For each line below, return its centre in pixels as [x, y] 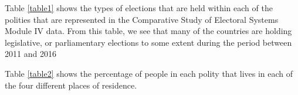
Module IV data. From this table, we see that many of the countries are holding [148, 31]
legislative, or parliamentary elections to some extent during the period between [148, 42]
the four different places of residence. [71, 85]
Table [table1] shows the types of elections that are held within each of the [139, 8]
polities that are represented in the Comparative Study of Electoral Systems [142, 19]
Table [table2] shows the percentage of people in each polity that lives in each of [149, 73]
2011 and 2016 [31, 54]
